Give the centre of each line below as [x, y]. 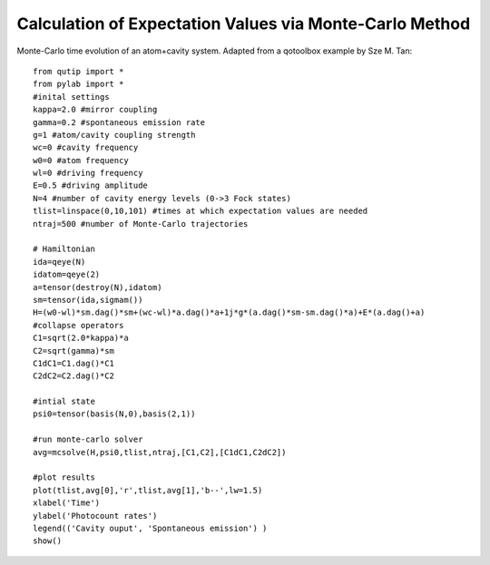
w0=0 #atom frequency [81, 160]
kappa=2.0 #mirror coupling [95, 110]
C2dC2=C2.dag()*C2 [74, 376]
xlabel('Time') [67, 503]
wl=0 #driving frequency [88, 173]
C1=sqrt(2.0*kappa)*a [81, 338]
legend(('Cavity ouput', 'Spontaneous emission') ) [150, 528]
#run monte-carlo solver [88, 439]
